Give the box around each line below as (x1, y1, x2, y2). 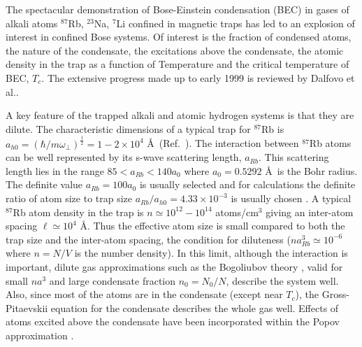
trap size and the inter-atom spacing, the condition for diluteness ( (6, 232, 291, 246)
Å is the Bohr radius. (265, 163, 358, 178)
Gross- (321, 287, 349, 302)
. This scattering (259, 150, 329, 164)
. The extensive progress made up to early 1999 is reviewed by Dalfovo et (41, 70, 355, 85)
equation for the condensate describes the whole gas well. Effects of (50, 300, 339, 315)
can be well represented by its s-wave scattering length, (6, 150, 242, 164)
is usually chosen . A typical (231, 191, 352, 206)
